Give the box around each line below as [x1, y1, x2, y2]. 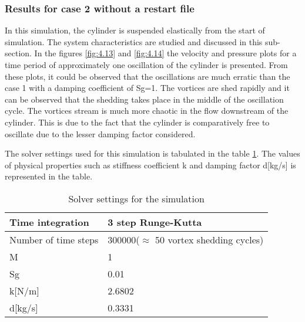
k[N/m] [9, 283, 39, 297]
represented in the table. [5, 170, 93, 182]
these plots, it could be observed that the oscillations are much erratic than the [5, 70, 290, 82]
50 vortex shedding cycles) [155, 232, 264, 246]
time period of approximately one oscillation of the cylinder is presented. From [5, 59, 288, 70]
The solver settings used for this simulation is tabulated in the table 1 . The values [5, 147, 300, 160]
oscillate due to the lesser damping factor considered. [5, 127, 196, 140]
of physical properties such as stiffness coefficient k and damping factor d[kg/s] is [5, 158, 296, 171]
